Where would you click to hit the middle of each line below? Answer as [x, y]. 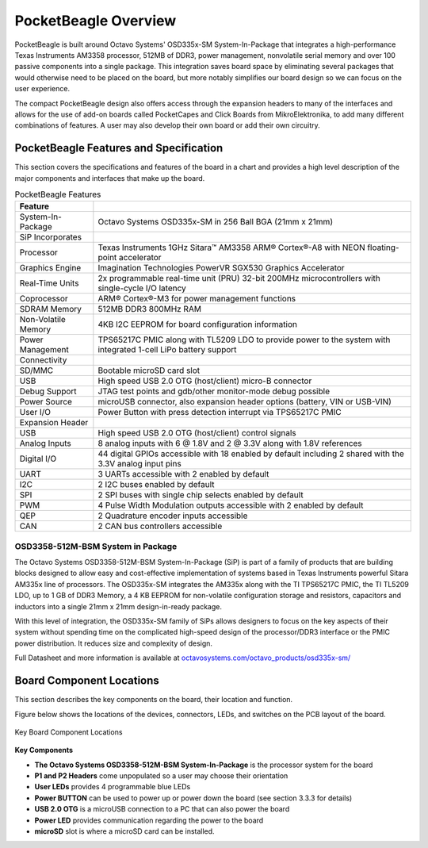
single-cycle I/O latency [142, 288]
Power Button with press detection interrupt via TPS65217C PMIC [220, 412]
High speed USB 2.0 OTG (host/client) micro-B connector [205, 381]
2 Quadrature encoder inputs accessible [173, 516]
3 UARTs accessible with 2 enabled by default [183, 474]
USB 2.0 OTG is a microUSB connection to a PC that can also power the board [162, 809]
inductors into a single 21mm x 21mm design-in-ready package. [118, 606]
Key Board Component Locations [69, 732]
